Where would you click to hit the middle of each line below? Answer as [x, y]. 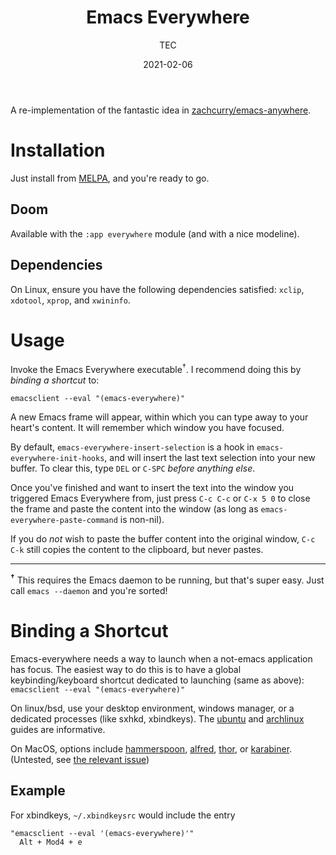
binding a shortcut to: [55, 380]
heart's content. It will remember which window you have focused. [147, 428]
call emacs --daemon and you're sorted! [89, 590]
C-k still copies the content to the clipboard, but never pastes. [137, 550]
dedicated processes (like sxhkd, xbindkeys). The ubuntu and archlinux [157, 718]
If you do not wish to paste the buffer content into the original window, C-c [163, 539]
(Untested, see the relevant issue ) [80, 759]
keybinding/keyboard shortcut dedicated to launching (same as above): [157, 680]
